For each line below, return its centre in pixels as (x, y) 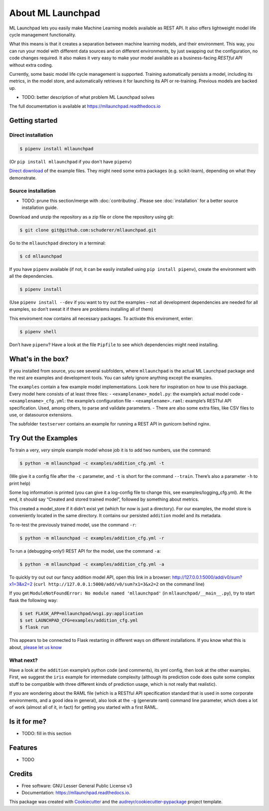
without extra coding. (31, 65)
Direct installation (31, 135)
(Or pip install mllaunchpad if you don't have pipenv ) (70, 162)
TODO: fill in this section (47, 733)
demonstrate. (23, 178)
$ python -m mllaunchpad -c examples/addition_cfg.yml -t (92, 463)
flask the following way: (34, 600)
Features (23, 747)
